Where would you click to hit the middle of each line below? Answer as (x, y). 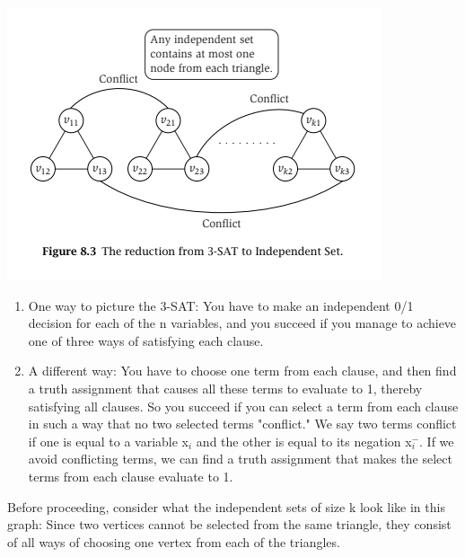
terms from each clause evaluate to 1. (131, 476)
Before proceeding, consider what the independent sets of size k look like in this (226, 506)
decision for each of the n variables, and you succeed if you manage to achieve (242, 323)
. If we (437, 441)
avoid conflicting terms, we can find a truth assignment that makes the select (240, 459)
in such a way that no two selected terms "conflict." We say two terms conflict (242, 424)
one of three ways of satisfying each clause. (146, 340)
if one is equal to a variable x (109, 441)
